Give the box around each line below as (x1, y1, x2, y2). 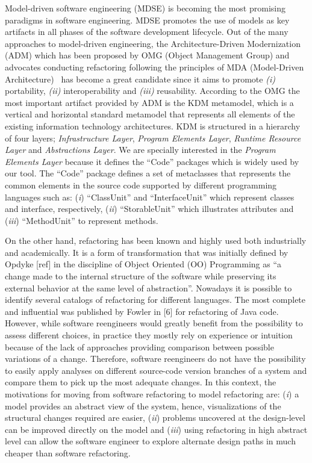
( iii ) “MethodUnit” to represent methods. (5, 214, 158, 226)
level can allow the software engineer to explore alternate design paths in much (5, 435, 296, 447)
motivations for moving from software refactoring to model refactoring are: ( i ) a (5, 388, 299, 400)
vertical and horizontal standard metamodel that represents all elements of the (5, 108, 295, 120)
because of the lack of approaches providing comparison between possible (5, 340, 274, 353)
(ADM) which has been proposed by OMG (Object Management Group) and (5, 49, 290, 61)
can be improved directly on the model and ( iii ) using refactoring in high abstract (5, 423, 308, 435)
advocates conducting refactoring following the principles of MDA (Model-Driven (5, 60, 304, 73)
